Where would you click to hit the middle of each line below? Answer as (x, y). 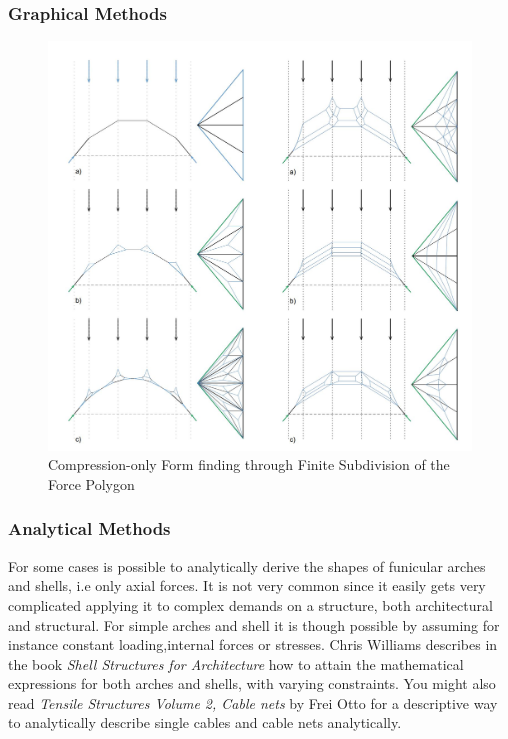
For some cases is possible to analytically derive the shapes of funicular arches (247, 565)
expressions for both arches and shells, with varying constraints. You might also (252, 683)
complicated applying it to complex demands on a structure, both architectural (250, 604)
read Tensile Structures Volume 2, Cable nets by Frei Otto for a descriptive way (253, 702)
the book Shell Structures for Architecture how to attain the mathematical (236, 663)
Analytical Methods (89, 528)
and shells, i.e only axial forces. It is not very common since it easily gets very (247, 585)
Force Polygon (91, 483)
